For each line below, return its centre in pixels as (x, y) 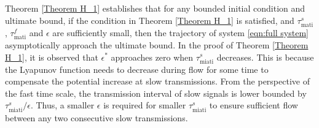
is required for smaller (145, 105)
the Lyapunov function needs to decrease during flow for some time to (137, 69)
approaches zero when (152, 57)
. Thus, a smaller (62, 105)
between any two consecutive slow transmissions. (96, 117)
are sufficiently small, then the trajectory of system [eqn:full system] (180, 32)
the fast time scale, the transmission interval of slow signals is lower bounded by (156, 93)
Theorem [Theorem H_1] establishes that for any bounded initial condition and (155, 8)
